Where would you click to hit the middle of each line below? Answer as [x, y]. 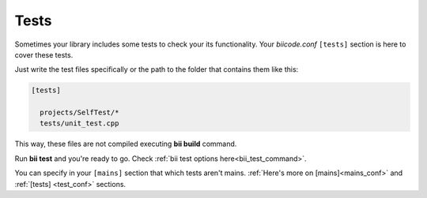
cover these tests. [44, 54]
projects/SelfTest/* [79, 113]
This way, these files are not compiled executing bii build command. [126, 144]
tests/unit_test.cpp [79, 123]
